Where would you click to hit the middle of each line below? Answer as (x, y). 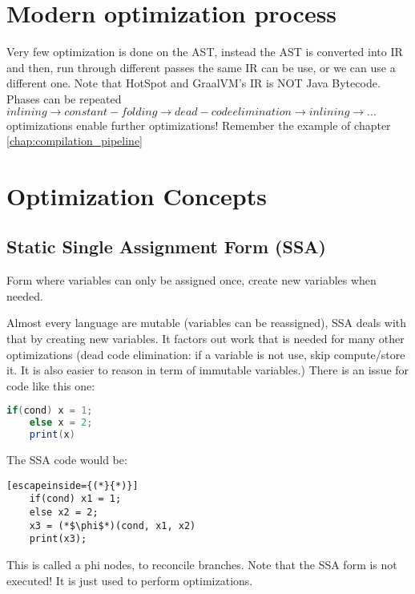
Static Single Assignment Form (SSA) (166, 246)
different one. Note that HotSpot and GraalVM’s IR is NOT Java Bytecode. (193, 83)
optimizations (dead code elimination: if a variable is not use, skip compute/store (206, 354)
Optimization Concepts (137, 195)
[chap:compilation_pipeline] (75, 141)
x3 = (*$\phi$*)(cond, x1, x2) (113, 525)
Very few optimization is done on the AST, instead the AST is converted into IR (205, 52)
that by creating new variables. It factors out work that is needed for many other (205, 339)
